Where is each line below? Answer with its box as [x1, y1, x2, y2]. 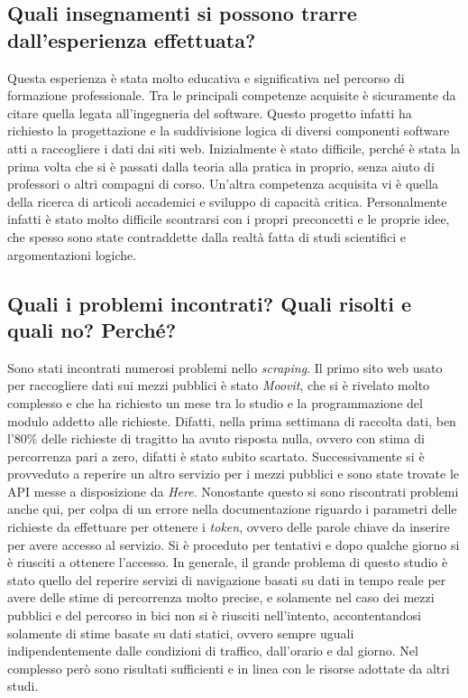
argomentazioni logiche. [7, 245, 137, 264]
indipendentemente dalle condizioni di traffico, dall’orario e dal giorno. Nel [7, 641, 418, 660]
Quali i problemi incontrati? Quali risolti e [7, 289, 412, 317]
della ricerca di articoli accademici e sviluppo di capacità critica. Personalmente [7, 191, 447, 210]
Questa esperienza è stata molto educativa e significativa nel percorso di [7, 68, 405, 87]
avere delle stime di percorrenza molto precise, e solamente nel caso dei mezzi [7, 588, 435, 607]
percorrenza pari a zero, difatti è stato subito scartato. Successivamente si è [7, 446, 425, 465]
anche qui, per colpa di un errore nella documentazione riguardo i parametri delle [7, 499, 457, 518]
